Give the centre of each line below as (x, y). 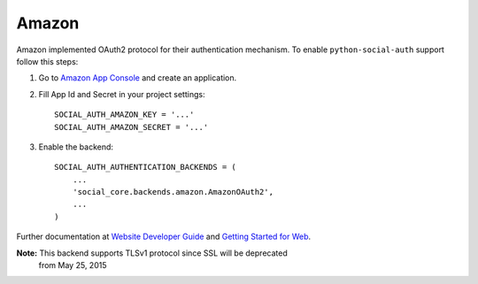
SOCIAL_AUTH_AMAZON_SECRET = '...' (131, 127)
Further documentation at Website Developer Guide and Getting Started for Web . (164, 237)
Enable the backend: (76, 147)
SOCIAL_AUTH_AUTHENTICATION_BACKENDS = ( (145, 167)
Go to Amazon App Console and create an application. (138, 78)
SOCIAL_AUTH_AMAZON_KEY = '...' (124, 115)
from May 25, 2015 (73, 265)
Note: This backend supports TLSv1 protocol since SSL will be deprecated (152, 253)
